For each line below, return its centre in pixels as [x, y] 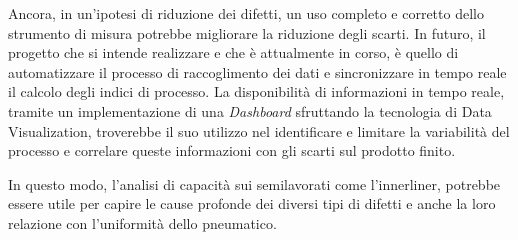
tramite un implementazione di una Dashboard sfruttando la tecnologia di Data [250, 110]
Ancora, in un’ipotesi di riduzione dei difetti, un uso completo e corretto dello [246, 13]
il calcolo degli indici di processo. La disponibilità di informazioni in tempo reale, [256, 91]
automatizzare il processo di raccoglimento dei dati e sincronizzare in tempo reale [257, 71]
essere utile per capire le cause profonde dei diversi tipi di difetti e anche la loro [252, 203]
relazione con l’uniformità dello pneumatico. [142, 222]
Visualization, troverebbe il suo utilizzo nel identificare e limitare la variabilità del [259, 130]
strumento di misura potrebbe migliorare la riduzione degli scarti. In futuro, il [247, 32]
